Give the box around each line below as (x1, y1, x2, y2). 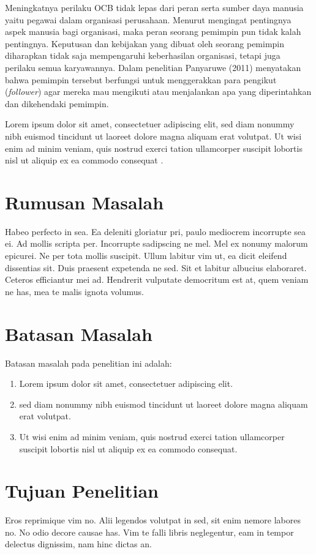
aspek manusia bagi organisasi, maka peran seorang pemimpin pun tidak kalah (5, 25, 301, 38)
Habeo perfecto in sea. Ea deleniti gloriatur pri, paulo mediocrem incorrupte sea (5, 225, 306, 238)
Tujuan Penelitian (5, 478, 159, 503)
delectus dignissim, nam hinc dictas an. (5, 537, 152, 550)
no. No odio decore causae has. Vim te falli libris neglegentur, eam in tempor (5, 525, 294, 538)
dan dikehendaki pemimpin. (5, 97, 109, 110)
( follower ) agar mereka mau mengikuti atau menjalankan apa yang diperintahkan (5, 85, 312, 98)
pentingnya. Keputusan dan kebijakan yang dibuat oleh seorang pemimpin (5, 37, 285, 50)
